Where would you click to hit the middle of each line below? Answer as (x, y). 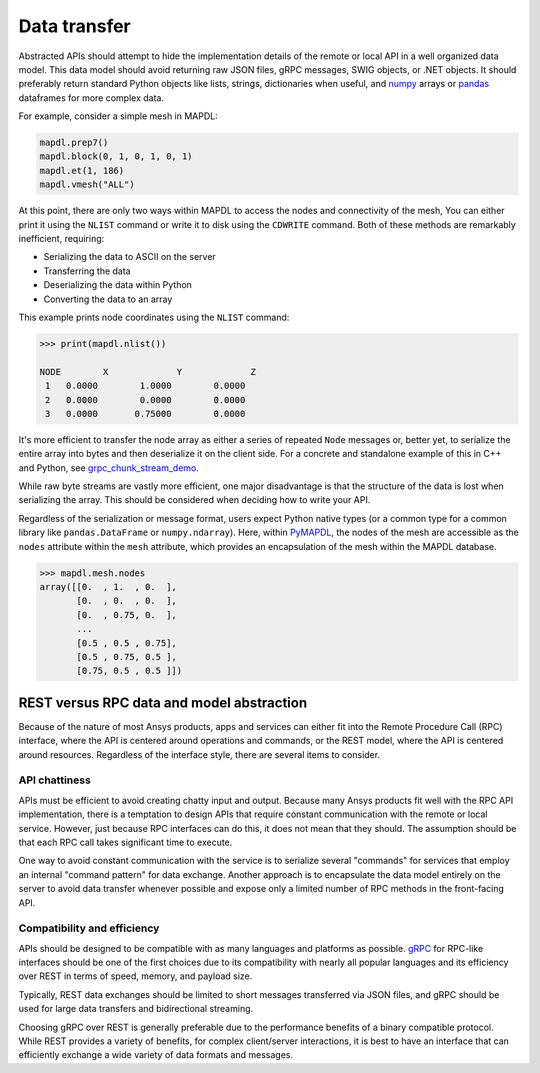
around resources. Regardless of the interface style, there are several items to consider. (199, 754)
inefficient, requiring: (61, 239)
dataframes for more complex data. (91, 97)
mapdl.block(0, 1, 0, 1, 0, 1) (116, 156)
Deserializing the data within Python (117, 285)
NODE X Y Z (148, 371)
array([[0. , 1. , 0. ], (108, 587)
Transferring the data (87, 271)
